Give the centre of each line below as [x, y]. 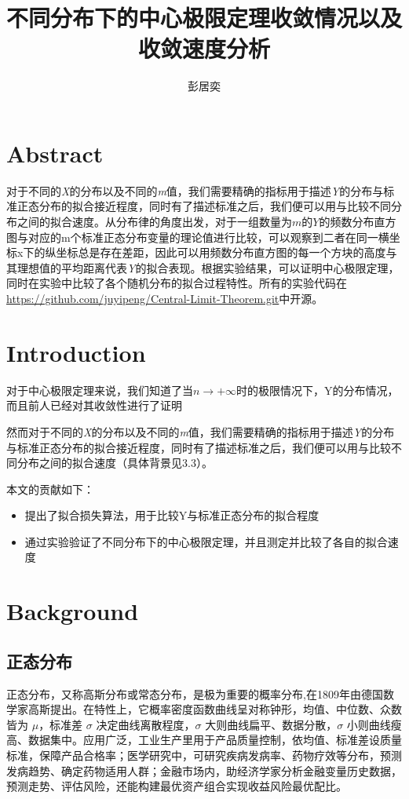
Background [73, 611]
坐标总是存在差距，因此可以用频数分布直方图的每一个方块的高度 [221, 252]
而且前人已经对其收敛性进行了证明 [94, 405]
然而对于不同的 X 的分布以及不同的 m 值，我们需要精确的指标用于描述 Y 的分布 [201, 431]
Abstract [55, 153]
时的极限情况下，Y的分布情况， [318, 390]
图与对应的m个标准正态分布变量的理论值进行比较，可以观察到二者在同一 [192, 237]
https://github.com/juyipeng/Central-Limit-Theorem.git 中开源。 [165, 298]
